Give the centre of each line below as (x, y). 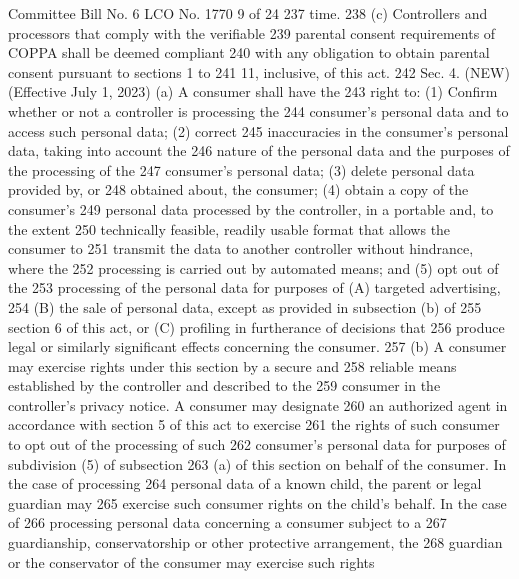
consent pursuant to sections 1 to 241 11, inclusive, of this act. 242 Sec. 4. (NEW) (259, 71)
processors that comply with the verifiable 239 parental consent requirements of (252, 32)
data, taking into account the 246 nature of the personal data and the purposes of (259, 150)
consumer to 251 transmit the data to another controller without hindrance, (241, 248)
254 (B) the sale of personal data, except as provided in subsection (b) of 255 (245, 306)
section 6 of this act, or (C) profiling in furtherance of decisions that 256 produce (256, 326)
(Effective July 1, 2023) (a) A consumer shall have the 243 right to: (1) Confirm (253, 91)
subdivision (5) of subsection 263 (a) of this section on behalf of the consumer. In (257, 463)
